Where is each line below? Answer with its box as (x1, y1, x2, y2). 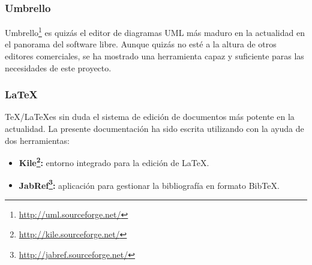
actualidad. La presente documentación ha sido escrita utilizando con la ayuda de (5, 122, 304, 135)
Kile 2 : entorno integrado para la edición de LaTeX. (19, 155, 209, 168)
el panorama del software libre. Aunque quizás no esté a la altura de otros (5, 38, 277, 50)
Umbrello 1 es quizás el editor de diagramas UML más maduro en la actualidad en (5, 25, 305, 38)
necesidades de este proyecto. (5, 61, 112, 74)
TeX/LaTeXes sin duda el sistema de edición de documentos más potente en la (5, 110, 295, 123)
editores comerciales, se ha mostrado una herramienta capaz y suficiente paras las (5, 50, 304, 62)
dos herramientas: (5, 134, 70, 146)
